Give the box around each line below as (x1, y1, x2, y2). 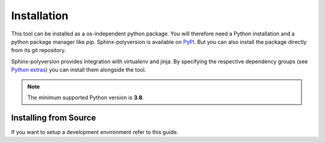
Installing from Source (11, 112, 96, 123)
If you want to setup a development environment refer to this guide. (11, 128, 179, 135)
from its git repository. (11, 47, 66, 54)
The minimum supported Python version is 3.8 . (27, 94, 144, 101)
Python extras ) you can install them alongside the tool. (11, 66, 146, 73)
